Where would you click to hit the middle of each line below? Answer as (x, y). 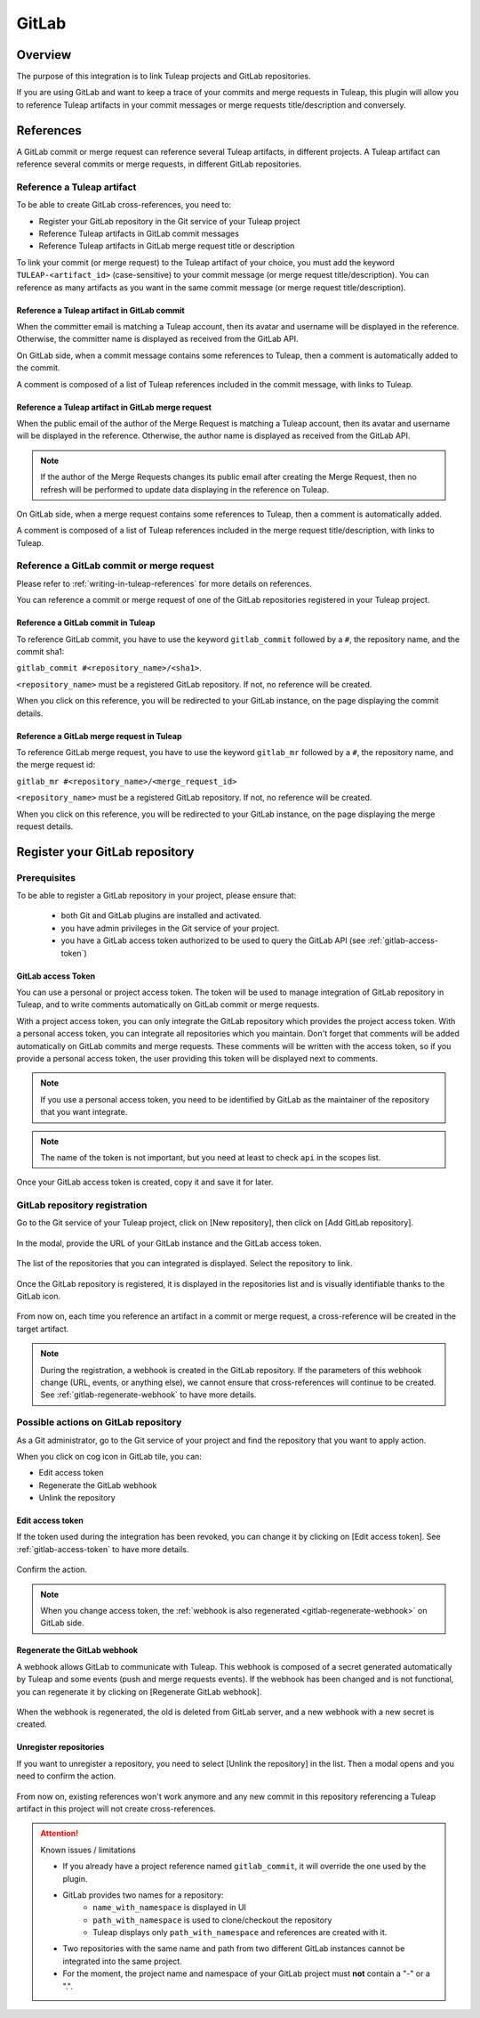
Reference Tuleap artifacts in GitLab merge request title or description (167, 246)
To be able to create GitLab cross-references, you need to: (124, 205)
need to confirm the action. (66, 1776)
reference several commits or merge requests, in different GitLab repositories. (159, 164)
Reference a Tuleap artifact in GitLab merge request (114, 407)
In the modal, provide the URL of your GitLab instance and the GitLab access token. (169, 1243)
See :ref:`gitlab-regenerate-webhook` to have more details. (148, 1395)
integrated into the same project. (122, 1961)
